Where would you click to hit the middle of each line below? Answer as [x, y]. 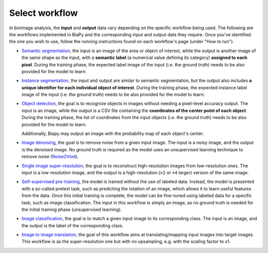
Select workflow [43, 13]
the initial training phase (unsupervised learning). [72, 209]
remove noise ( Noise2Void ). [50, 157]
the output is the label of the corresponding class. [72, 225]
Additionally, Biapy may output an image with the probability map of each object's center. [113, 133]
